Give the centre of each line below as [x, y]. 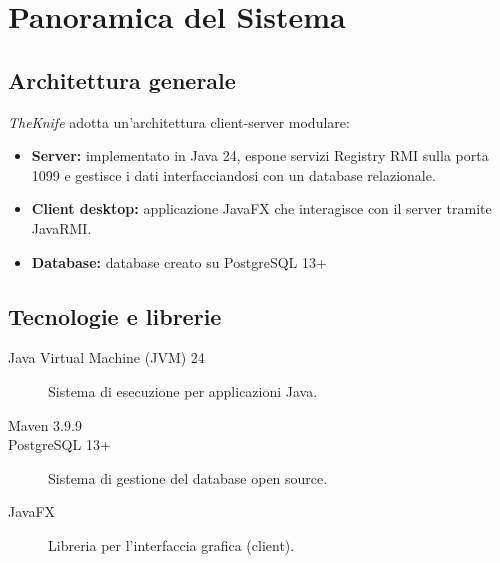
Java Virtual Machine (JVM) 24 [106, 357]
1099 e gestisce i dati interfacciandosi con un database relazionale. [233, 174]
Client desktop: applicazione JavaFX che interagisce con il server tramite [261, 208]
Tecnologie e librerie [115, 315]
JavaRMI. [61, 227]
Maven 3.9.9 [45, 424]
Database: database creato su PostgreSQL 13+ [179, 261]
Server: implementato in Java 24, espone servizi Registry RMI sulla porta [260, 155]
